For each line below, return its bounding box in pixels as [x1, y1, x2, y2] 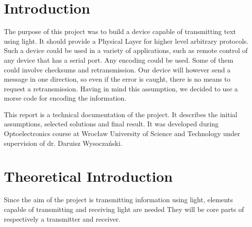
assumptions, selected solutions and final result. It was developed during [4, 119, 219, 129]
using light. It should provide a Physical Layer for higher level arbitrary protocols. [4, 35, 249, 46]
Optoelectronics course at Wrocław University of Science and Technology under [4, 128, 240, 139]
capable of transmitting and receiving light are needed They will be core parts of [4, 204, 244, 214]
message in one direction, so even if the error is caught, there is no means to [4, 74, 231, 84]
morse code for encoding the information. [4, 93, 127, 103]
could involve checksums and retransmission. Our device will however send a [4, 64, 231, 74]
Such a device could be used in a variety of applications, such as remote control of [4, 45, 248, 55]
